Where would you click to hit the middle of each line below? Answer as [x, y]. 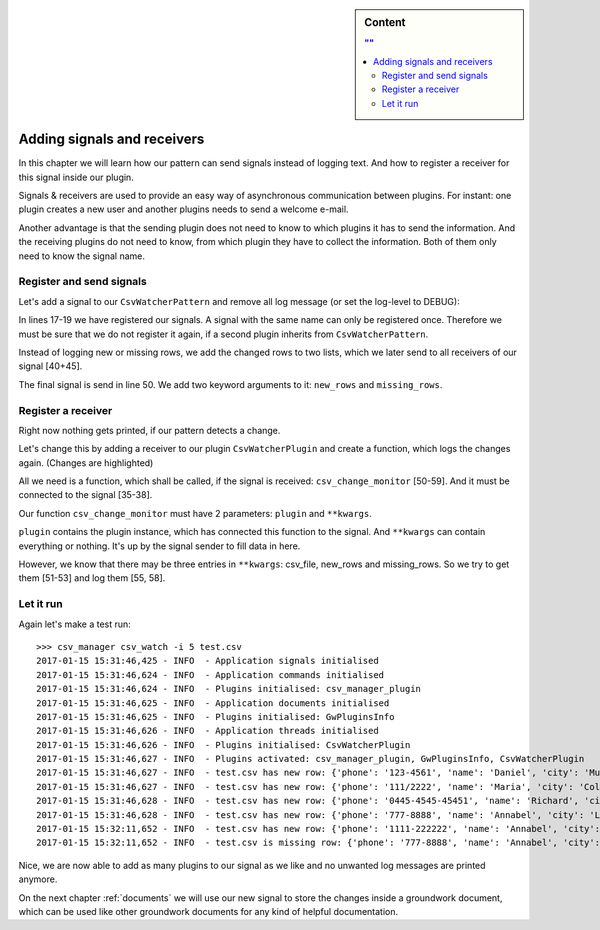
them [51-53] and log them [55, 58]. [92, 578]
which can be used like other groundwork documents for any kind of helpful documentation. [208, 911]
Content [385, 22]
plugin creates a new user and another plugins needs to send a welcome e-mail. [183, 209]
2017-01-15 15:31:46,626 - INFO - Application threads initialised [207, 731]
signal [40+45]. [50, 366]
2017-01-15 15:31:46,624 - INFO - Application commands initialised [210, 674]
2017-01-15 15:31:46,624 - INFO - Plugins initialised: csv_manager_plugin [229, 689]
